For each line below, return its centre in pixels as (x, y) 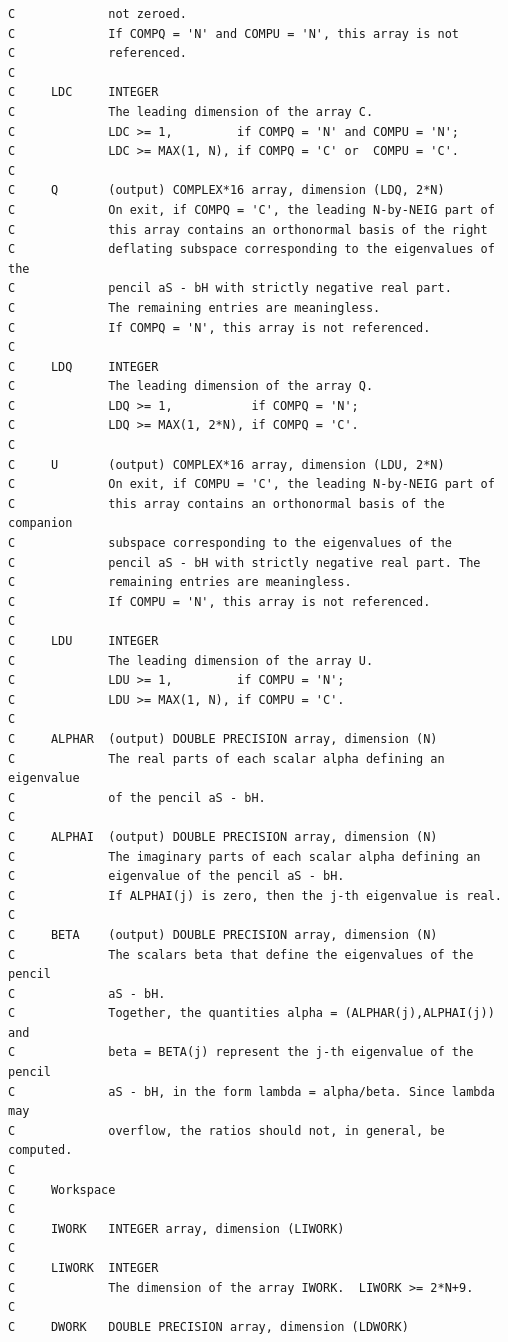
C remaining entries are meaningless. (180, 582)
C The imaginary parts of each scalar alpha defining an (244, 856)
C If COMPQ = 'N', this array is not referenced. (219, 327)
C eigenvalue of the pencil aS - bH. (176, 876)
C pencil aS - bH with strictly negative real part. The (244, 562)
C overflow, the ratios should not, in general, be (226, 1130)
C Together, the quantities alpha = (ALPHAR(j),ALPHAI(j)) (251, 1013)
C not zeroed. (97, 14)
